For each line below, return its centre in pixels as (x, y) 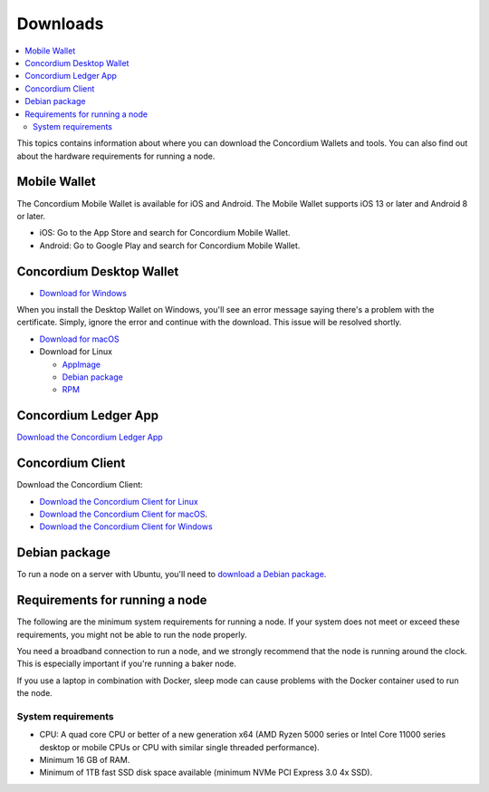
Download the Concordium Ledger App (90, 437)
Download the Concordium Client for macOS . (124, 514)
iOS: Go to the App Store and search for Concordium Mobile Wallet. (165, 233)
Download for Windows (83, 293)
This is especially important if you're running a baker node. (127, 664)
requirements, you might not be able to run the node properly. (132, 634)
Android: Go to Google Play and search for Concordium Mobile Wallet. (170, 246)
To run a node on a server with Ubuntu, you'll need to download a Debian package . (172, 575)
